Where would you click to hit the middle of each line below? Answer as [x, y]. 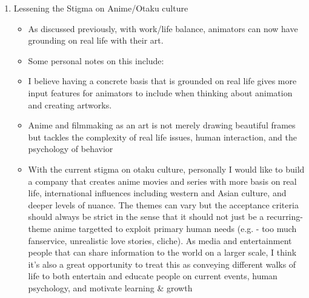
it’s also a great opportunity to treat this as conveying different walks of [162, 264]
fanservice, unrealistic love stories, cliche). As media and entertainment [160, 240]
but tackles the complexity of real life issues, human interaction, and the [162, 137]
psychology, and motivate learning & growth [110, 287]
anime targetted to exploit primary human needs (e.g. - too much [175, 228]
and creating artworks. [70, 104]
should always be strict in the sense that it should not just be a [146, 217]
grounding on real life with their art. [96, 40]
